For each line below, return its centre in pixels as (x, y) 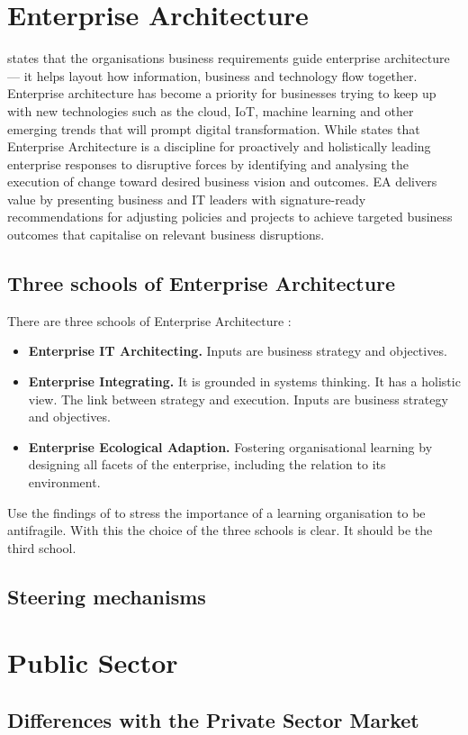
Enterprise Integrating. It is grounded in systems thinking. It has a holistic (244, 381)
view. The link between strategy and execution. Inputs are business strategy (238, 399)
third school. (42, 547)
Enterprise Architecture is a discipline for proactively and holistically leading (219, 146)
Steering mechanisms (107, 596)
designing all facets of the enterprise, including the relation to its (207, 464)
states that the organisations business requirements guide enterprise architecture (229, 58)
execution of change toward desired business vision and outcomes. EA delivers (222, 181)
